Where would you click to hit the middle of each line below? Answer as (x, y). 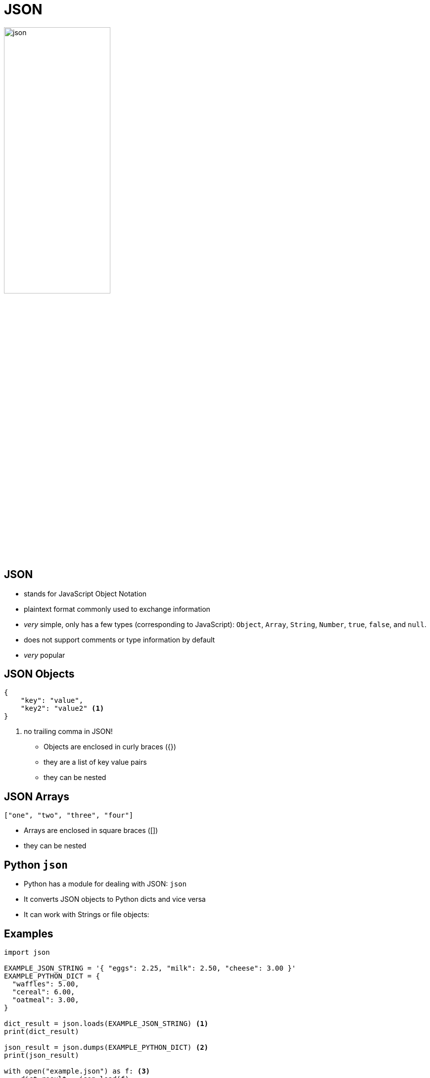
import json (27, 952)
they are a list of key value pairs (95, 762)
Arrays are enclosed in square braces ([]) (91, 831)
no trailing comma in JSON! (68, 732)
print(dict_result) (42, 1031)
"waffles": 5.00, (46, 984)
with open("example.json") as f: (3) (77, 1071)
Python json (36, 865)
